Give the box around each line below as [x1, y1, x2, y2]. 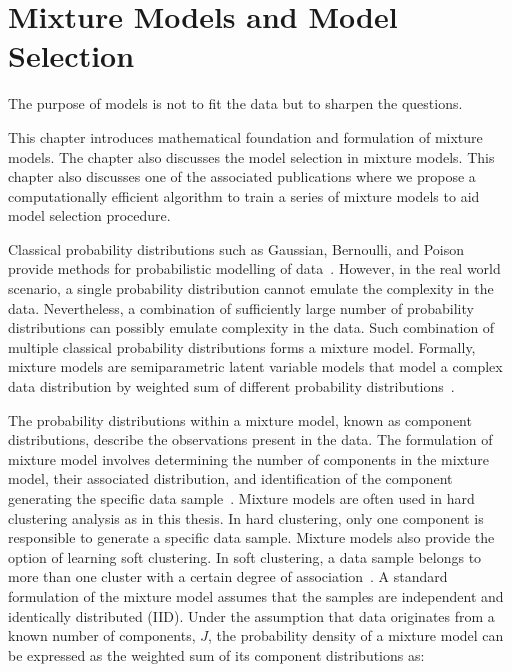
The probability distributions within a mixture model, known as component [8, 409, 472, 430]
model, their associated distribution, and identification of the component [8, 468, 453, 489]
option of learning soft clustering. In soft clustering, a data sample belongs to [8, 546, 482, 567]
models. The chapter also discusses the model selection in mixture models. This [8, 146, 495, 167]
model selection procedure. [8, 205, 171, 226]
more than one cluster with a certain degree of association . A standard [8, 566, 448, 587]
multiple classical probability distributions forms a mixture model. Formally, [8, 336, 476, 357]
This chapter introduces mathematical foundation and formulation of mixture [8, 126, 483, 147]
